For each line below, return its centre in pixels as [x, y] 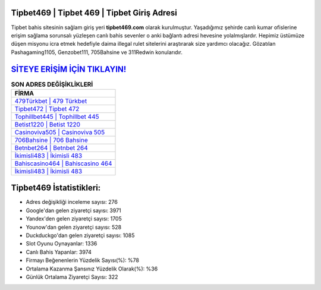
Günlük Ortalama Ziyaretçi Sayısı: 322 [72, 277]
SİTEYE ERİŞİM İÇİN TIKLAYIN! [69, 69]
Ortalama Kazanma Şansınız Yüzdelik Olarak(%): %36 [92, 269]
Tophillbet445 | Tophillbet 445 [57, 116]
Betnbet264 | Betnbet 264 [51, 147]
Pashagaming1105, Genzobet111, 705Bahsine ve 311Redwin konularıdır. [97, 52]
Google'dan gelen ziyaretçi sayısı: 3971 [73, 210]
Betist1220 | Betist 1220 [47, 124]
